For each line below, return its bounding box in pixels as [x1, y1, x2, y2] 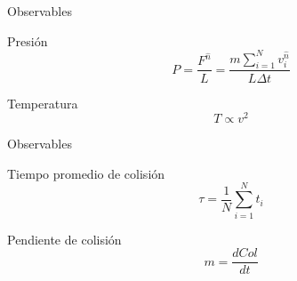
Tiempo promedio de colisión [7, 164, 165, 182]
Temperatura [7, 93, 78, 112]
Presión [7, 31, 48, 50]
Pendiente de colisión [7, 229, 122, 248]
